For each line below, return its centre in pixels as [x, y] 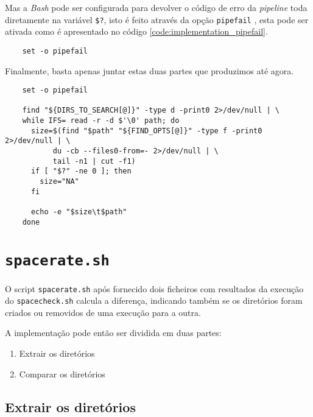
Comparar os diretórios [62, 373]
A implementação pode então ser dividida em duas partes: [113, 333]
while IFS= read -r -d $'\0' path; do [101, 121]
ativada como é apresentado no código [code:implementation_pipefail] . [136, 31]
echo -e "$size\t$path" [79, 212]
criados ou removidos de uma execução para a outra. [103, 312]
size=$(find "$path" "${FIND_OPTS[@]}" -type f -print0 [146, 131]
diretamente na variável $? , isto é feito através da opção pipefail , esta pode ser [157, 19]
